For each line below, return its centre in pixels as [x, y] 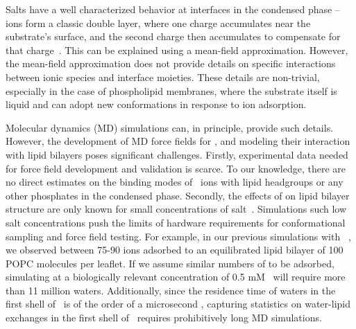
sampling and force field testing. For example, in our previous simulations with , [178, 236]
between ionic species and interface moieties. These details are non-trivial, [163, 77]
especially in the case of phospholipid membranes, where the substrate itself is [171, 90]
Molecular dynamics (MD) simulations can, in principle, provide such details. [170, 127]
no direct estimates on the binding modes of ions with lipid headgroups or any [175, 182]
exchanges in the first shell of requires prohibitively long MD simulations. [164, 318]
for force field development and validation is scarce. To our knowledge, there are [176, 168]
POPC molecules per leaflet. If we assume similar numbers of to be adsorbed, [170, 263]
